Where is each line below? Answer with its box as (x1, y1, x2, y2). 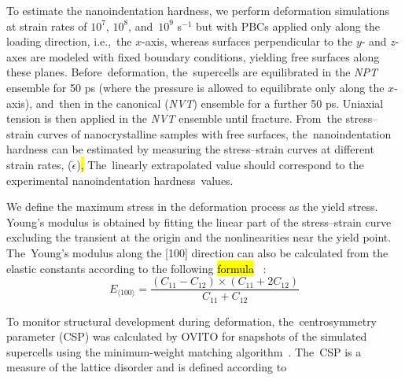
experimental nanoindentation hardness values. (6, 172, 234, 188)
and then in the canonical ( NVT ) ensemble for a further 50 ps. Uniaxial (35, 94, 384, 111)
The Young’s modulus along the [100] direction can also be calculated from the (6, 244, 388, 260)
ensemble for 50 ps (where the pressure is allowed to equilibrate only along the (6, 79, 385, 95)
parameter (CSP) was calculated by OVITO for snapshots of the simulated (6, 328, 367, 345)
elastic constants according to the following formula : (6, 260, 267, 276)
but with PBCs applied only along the (196, 17, 380, 34)
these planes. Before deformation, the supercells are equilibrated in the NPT (6, 64, 378, 80)
